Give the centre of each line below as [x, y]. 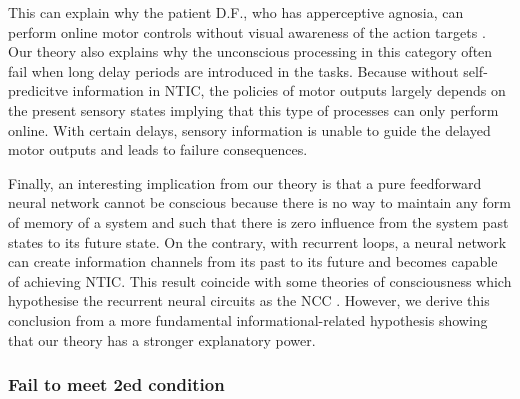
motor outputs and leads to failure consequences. [158, 149]
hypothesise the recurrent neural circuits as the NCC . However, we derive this [249, 300]
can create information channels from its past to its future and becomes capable [253, 261]
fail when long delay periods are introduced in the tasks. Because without [233, 70]
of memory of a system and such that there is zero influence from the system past [258, 221]
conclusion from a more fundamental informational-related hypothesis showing [248, 319]
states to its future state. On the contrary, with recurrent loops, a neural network [257, 241]
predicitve [38, 90]
